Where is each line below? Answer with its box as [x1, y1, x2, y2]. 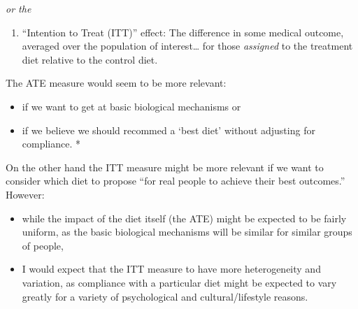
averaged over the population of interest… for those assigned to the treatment [22, 38, 353, 53]
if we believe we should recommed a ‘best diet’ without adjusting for [22, 122, 315, 137]
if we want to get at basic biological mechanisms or [22, 99, 241, 113]
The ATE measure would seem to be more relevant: [6, 76, 227, 90]
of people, [22, 238, 64, 252]
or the [6, 1, 31, 15]
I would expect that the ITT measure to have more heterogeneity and [22, 261, 321, 276]
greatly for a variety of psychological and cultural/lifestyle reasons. [22, 289, 308, 303]
